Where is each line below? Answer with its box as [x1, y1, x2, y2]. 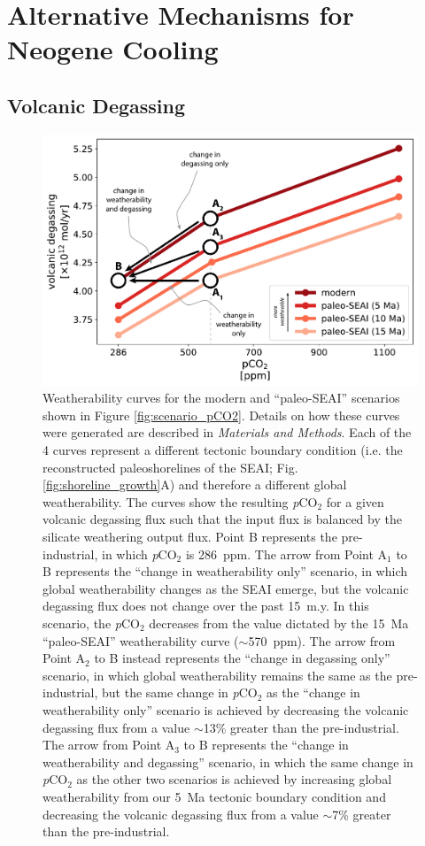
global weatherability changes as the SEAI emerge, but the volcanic [42, 579, 409, 597]
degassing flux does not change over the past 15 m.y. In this [42, 596, 369, 615]
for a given [326, 492, 384, 511]
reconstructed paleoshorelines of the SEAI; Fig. [42, 458, 298, 476]
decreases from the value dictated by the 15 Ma [149, 613, 409, 632]
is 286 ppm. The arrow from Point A [185, 544, 388, 563]
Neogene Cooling [7, 31, 219, 67]
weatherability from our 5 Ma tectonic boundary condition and [42, 787, 386, 805]
